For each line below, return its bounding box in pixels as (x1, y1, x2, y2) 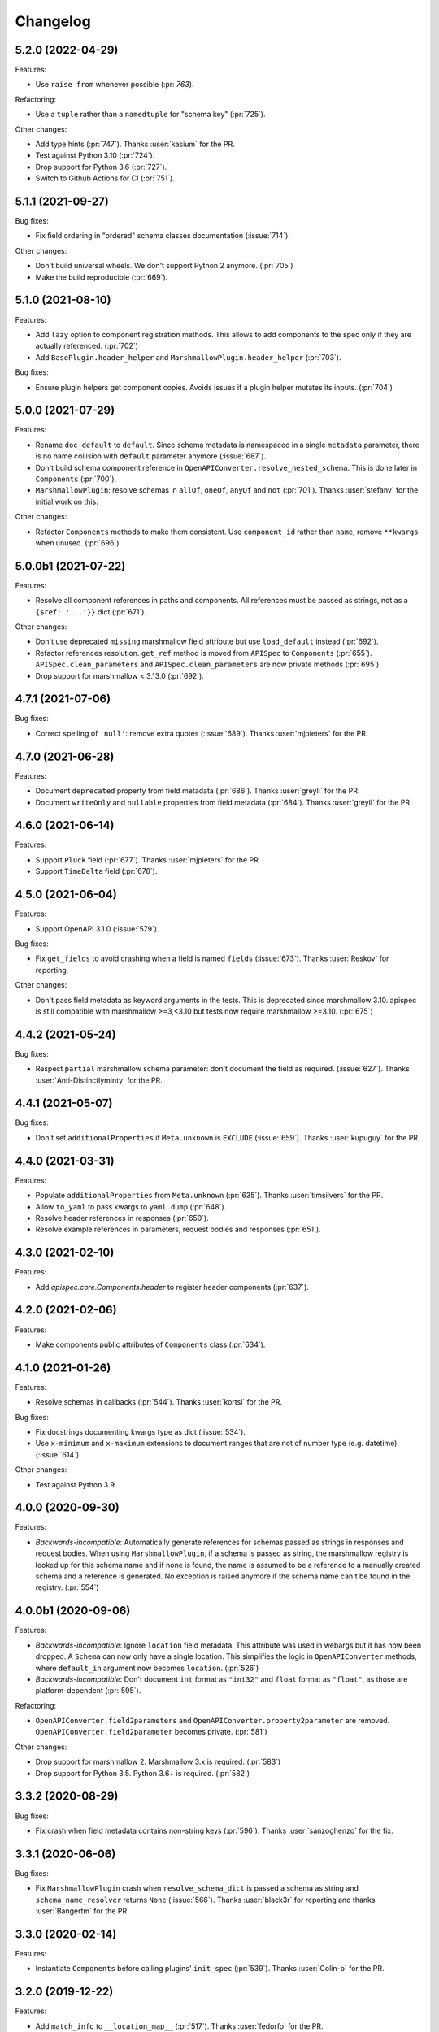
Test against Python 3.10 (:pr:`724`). (35, 150, 155, 160)
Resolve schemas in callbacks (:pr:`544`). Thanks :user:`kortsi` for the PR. (35, 1397, 283, 1407)
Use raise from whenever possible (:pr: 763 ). (35, 80, 194, 89)
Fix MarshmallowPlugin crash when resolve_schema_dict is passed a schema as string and (35, 1883, 359, 1893)
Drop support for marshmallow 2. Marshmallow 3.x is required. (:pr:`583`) (35, 1756, 281, 1767)
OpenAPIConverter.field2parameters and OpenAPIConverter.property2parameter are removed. (35, 1716, 390, 1726)
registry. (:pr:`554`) (35, 1583, 99, 1592)
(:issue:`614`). (35, 1449, 81, 1459)
